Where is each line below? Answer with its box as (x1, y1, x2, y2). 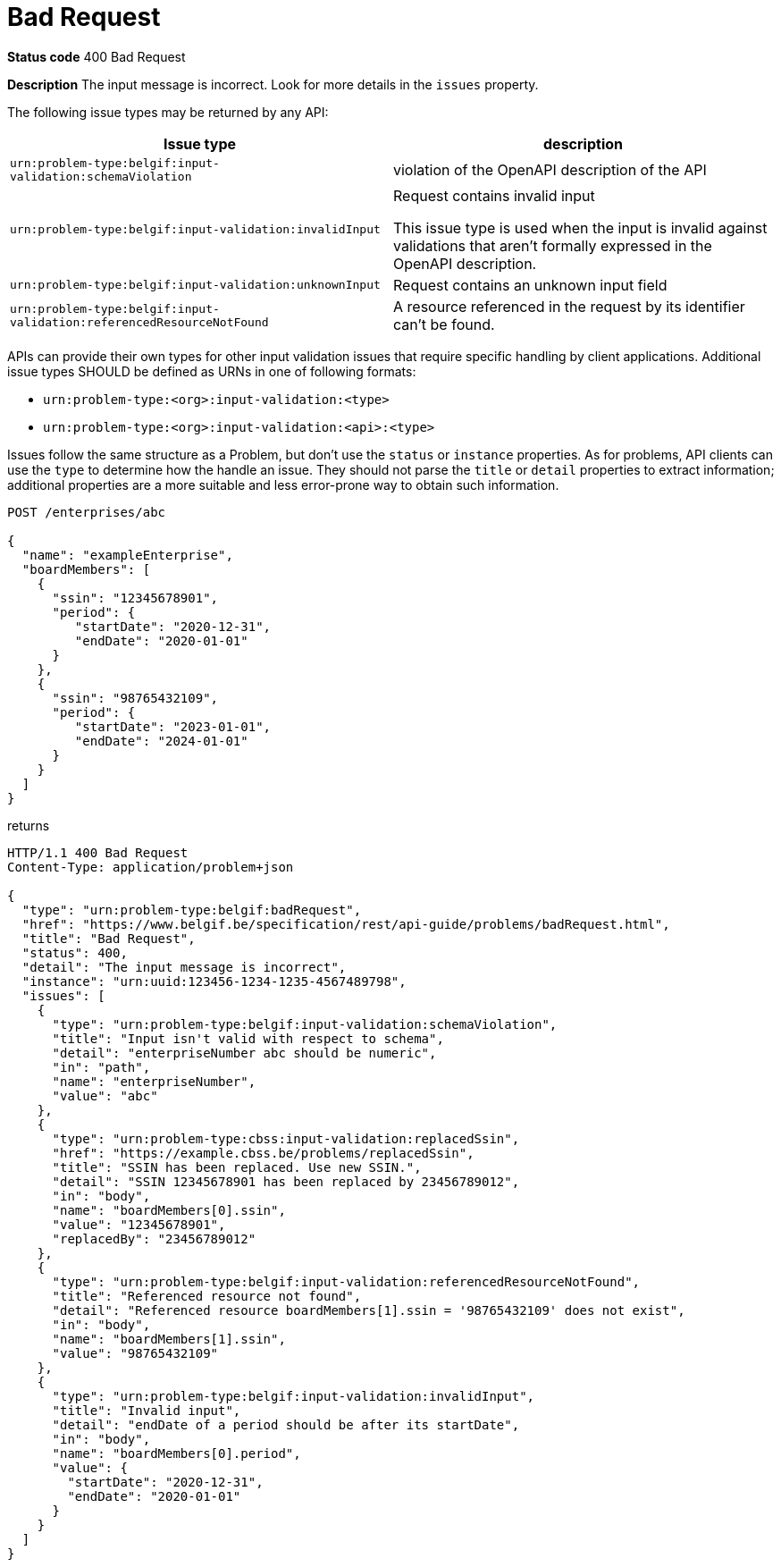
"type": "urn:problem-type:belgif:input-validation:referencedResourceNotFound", (52, 1274, 641, 1289)
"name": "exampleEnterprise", (21, 547, 233, 562)
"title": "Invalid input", (52, 1403, 241, 1418)
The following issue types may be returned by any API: (7, 104, 329, 120)
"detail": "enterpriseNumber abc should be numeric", (52, 1045, 437, 1060)
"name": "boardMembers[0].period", (52, 1445, 301, 1461)
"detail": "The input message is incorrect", (21, 959, 347, 974)
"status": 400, (21, 945, 128, 960)
